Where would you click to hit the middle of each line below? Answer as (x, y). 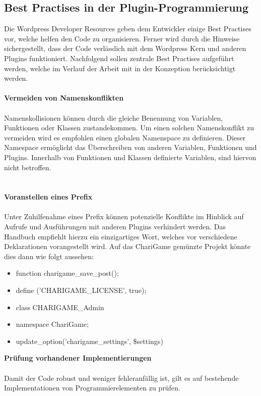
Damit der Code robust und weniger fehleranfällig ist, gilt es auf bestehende (121, 378)
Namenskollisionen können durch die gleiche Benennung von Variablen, (114, 117)
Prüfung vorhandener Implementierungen (78, 358)
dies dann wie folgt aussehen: (49, 256)
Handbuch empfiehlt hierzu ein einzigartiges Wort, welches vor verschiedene (121, 236)
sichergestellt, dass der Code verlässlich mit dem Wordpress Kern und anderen (125, 48)
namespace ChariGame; (52, 324)
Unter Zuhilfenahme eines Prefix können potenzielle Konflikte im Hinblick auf (124, 216)
